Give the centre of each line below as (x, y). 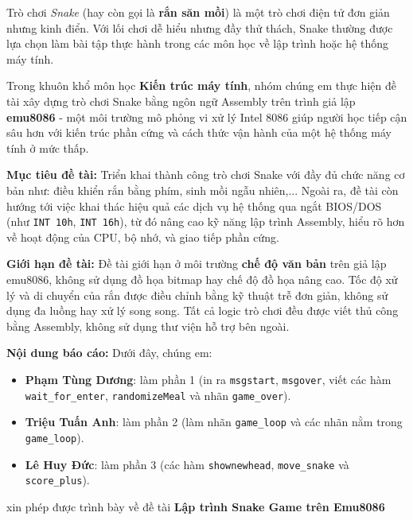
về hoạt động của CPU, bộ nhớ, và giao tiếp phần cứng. (143, 237)
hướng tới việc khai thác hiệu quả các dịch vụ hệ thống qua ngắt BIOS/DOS (194, 206)
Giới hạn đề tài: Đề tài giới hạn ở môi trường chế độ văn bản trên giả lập (197, 264)
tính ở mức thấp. (48, 147)
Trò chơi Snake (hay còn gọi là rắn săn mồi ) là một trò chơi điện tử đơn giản (198, 12)
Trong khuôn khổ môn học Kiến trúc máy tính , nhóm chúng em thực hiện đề (201, 85)
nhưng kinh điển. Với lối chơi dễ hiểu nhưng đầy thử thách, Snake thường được (200, 27)
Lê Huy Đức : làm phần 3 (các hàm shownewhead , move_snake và (187, 464)
